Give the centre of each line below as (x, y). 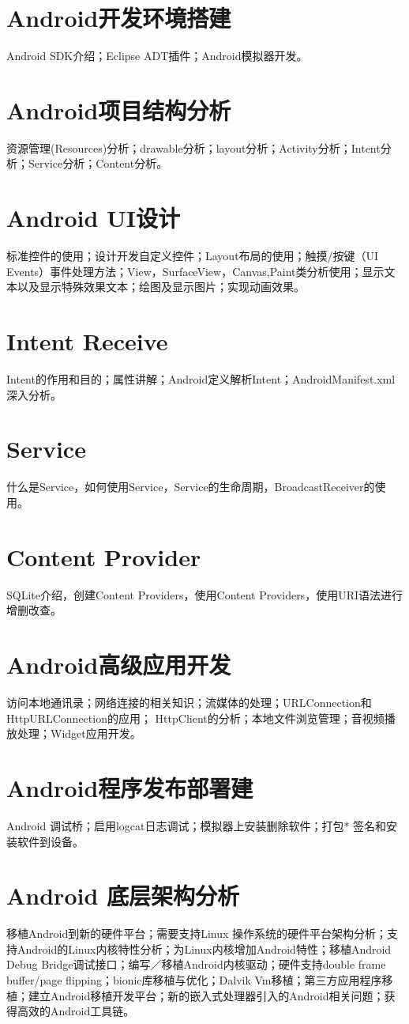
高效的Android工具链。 (76, 1011)
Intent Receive (87, 341)
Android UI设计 (94, 218)
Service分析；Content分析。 (98, 163)
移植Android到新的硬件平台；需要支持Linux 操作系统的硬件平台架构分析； (197, 933)
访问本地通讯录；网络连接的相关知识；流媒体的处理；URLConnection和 (189, 702)
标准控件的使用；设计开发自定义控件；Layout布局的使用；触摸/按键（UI (193, 256)
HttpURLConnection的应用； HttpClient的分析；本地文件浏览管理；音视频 (195, 718)
